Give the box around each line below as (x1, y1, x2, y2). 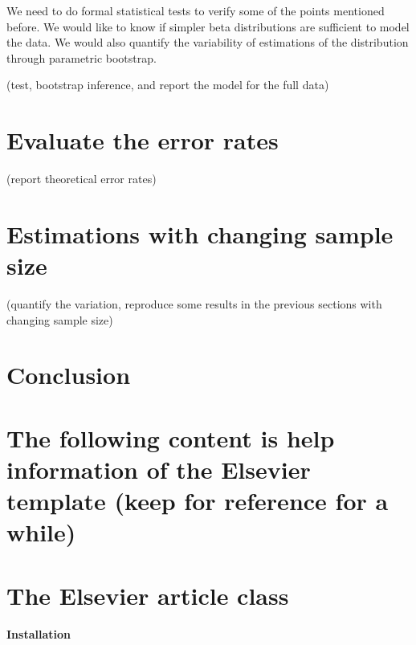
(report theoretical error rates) (6, 170, 157, 187)
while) (6, 516, 76, 549)
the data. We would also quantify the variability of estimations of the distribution (6, 34, 409, 51)
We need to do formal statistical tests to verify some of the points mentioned (6, 2, 385, 18)
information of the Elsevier (6, 452, 311, 485)
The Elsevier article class (6, 578, 289, 611)
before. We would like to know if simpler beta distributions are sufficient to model (6, 18, 410, 35)
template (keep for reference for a (6, 484, 389, 517)
